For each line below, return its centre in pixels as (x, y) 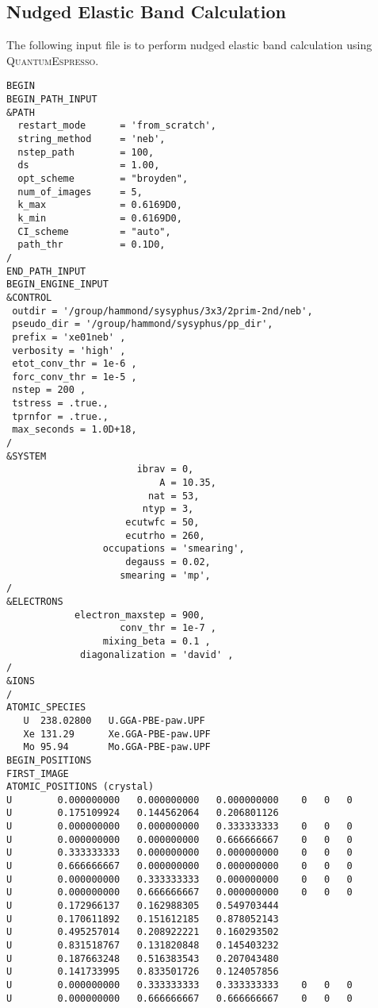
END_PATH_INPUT (46, 271)
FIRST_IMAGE (38, 773)
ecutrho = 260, (165, 535)
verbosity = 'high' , (69, 350)
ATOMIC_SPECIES (46, 708)
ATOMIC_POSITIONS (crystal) (80, 787)
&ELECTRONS (35, 601)
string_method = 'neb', (92, 139)
